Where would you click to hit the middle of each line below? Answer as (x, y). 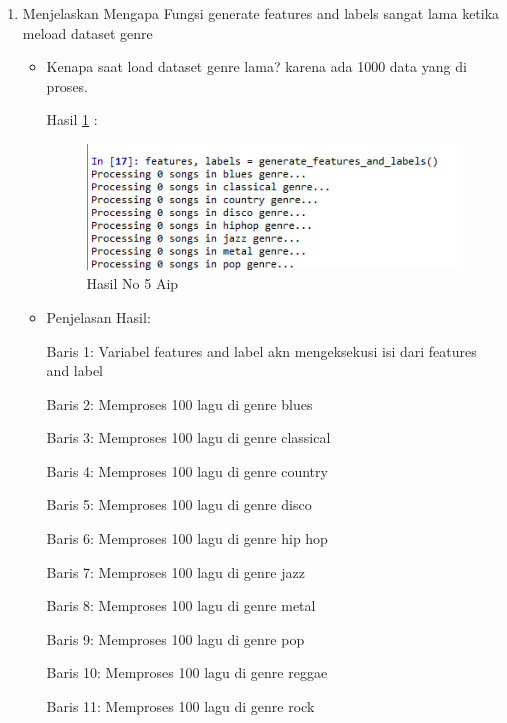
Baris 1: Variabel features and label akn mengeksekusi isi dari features (261, 350)
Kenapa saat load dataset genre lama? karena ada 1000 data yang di (256, 66)
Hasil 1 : (72, 119)
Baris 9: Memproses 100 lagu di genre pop (175, 638)
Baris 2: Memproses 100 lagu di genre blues (179, 403)
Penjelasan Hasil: (98, 316)
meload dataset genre (87, 32)
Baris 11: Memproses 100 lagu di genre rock (180, 706)
